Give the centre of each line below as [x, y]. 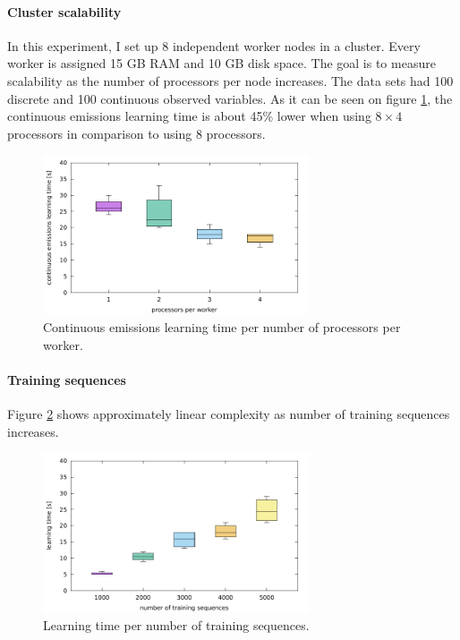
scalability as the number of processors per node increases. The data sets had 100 [230, 80]
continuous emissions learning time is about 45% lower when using [189, 116]
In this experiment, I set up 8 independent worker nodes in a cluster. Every [214, 45]
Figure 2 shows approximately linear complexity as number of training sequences [229, 414]
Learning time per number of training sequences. [176, 624]
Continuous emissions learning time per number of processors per [222, 327]
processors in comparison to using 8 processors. [136, 133]
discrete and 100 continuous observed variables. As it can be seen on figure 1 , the [230, 98]
